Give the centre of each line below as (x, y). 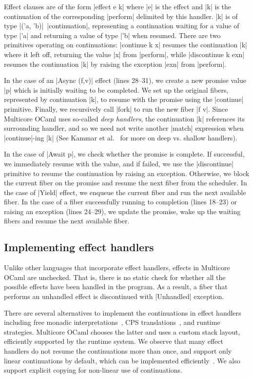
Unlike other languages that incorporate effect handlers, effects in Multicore (117, 268)
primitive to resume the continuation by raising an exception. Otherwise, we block (127, 173)
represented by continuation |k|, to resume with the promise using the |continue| (124, 99)
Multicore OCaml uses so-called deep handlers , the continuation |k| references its (124, 118)
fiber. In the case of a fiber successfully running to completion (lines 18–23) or (121, 202)
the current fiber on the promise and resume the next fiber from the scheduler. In (126, 183)
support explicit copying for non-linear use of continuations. (93, 370)
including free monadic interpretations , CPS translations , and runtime (112, 322)
